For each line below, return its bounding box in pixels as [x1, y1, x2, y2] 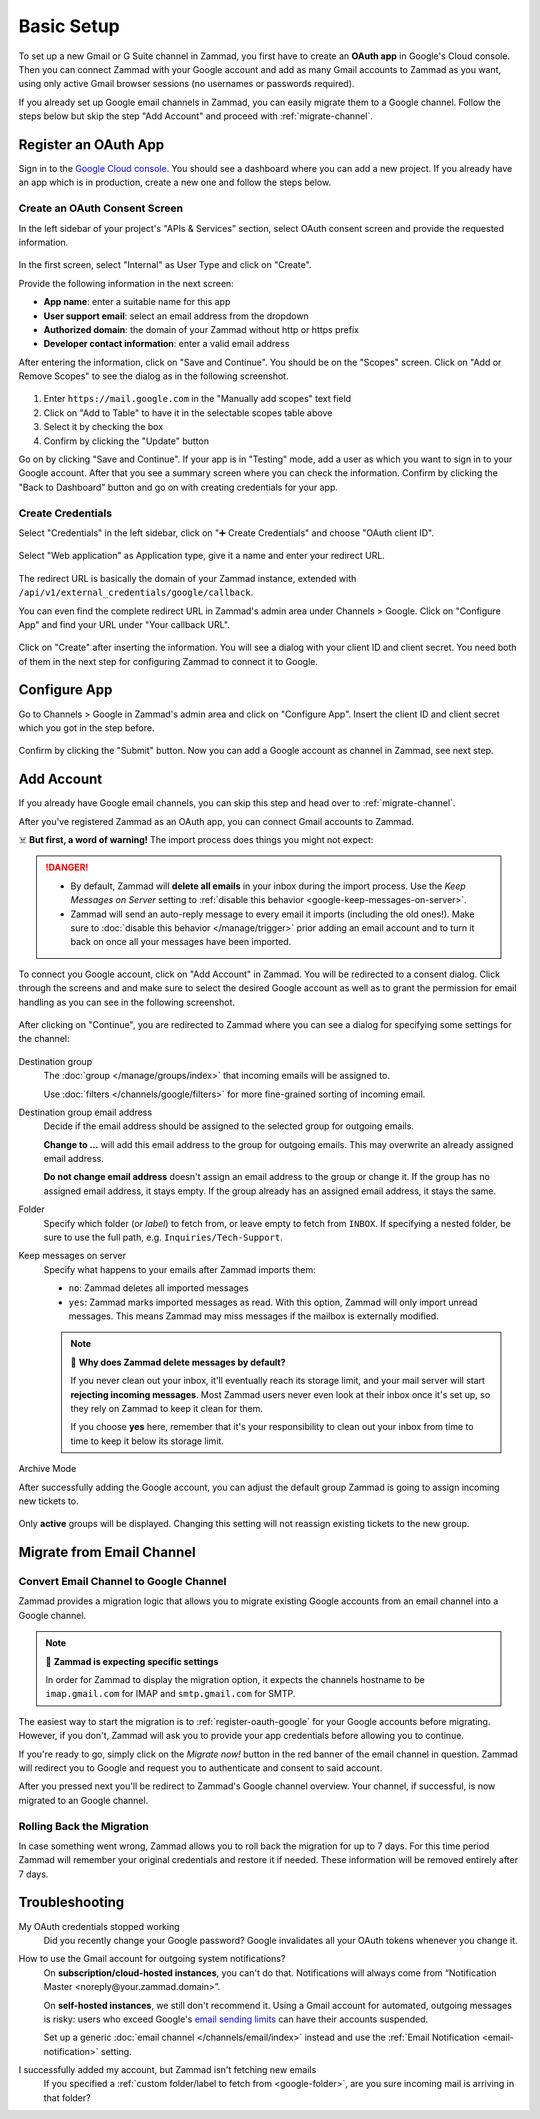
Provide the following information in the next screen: [18, 277, 234, 289]
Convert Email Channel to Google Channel [18, 1575, 227, 1589]
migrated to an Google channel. [18, 1794, 149, 1806]
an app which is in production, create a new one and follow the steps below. [18, 176, 332, 189]
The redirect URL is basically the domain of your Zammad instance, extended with [18, 572, 357, 584]
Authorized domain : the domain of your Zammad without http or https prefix [43, 323, 360, 335]
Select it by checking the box [43, 421, 164, 433]
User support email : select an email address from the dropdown [43, 310, 309, 322]
